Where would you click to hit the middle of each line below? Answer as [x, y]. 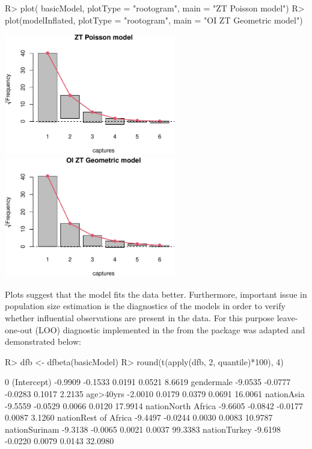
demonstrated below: [43, 341]
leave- [287, 318]
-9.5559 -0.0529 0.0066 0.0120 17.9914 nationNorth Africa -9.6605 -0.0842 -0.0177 [154, 405]
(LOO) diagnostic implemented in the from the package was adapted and [170, 329]
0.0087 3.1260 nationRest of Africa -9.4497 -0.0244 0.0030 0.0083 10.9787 [139, 417]
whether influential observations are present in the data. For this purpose [140, 318]
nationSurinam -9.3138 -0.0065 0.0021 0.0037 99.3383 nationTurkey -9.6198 [143, 429]
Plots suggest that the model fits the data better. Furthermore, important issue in [156, 294]
